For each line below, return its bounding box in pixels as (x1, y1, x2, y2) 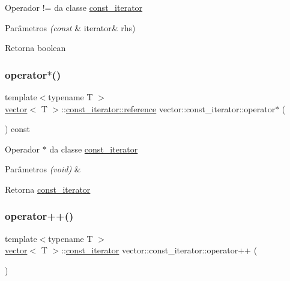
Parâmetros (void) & (5, 163, 81, 175)
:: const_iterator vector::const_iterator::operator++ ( (61, 244, 258, 256)
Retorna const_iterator (5, 183, 91, 195)
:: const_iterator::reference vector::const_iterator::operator (61, 102, 276, 115)
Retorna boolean (5, 41, 66, 54)
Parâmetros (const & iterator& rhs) (5, 21, 136, 34)
